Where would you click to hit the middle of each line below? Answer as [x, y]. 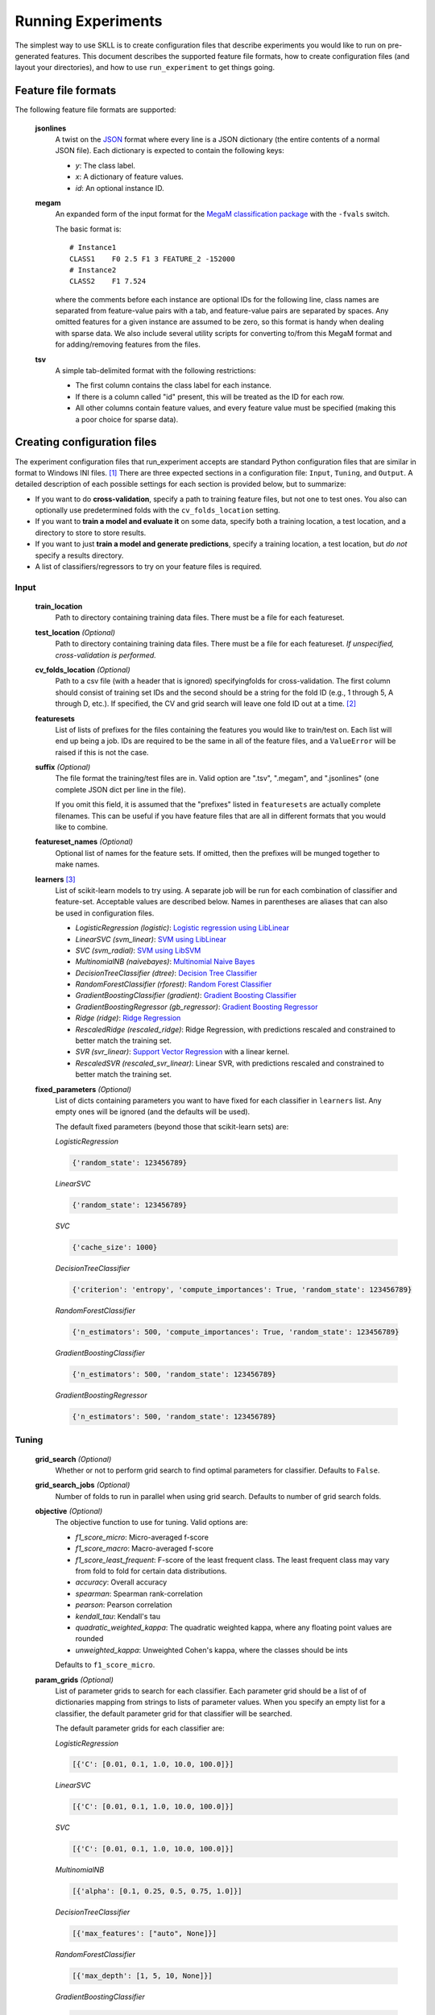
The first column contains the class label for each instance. [173, 385]
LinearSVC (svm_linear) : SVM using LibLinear [151, 939]
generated [32, 56]
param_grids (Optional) [75, 1680]
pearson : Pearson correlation [124, 1605]
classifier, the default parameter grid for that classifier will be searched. [174, 1714]
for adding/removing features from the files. [128, 345]
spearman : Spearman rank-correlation [139, 1593]
